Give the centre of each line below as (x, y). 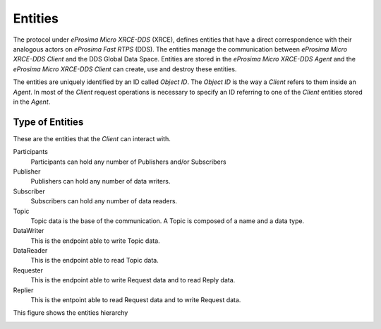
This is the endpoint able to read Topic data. (95, 261)
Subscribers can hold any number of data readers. (104, 201)
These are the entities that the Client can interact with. (92, 138)
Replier (23, 290)
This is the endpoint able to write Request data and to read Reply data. (133, 280)
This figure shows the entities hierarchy (71, 313)
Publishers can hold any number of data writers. (101, 181)
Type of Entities (48, 122)
